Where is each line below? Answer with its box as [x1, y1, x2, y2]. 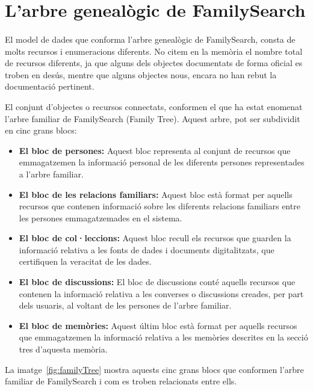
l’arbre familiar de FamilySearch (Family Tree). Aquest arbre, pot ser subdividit [5, 112, 300, 125]
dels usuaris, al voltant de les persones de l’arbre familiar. [19, 299, 232, 312]
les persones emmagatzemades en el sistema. [19, 211, 182, 224]
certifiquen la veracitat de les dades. [19, 255, 152, 268]
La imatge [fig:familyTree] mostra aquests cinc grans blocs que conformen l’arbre [5, 363, 304, 375]
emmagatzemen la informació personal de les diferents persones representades [19, 156, 305, 168]
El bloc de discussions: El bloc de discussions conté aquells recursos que [19, 276, 296, 288]
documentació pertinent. [5, 80, 95, 93]
